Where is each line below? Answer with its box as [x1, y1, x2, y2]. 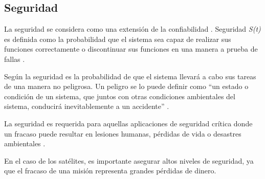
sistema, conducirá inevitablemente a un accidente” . [4, 101, 169, 111]
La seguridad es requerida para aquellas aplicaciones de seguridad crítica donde [4, 118, 253, 128]
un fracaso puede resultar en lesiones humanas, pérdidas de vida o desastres [4, 128, 241, 139]
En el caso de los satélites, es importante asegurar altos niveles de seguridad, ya [4, 155, 254, 166]
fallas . [4, 53, 25, 64]
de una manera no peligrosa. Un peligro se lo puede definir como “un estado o [4, 81, 249, 92]
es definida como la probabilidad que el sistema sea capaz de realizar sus [4, 33, 231, 44]
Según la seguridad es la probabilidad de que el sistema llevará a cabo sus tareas [4, 71, 256, 81]
